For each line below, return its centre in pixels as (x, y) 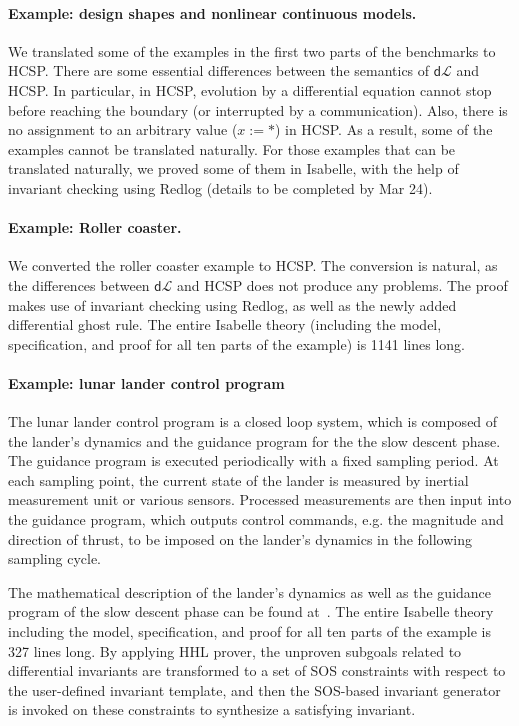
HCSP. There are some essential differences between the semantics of (219, 70)
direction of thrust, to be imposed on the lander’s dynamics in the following (240, 538)
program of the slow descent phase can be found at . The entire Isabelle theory (251, 611)
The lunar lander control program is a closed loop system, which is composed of (253, 421)
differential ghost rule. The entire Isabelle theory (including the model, (225, 324)
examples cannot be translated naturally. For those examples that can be (232, 148)
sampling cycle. (55, 558)
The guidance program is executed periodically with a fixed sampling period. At (253, 460)
